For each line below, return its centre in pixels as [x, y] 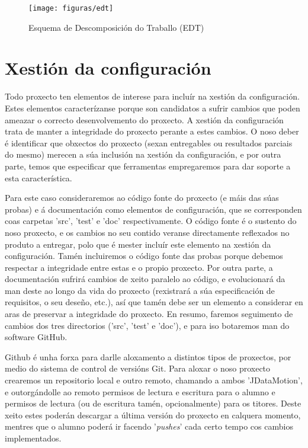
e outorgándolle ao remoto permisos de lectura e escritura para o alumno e [140, 391]
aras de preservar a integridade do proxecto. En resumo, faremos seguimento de [149, 314]
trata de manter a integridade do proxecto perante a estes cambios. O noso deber [152, 131]
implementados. [33, 438]
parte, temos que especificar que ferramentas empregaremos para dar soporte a [148, 166]
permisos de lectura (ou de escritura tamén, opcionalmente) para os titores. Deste [153, 403]
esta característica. [38, 177]
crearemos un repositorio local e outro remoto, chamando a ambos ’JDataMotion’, [154, 380]
